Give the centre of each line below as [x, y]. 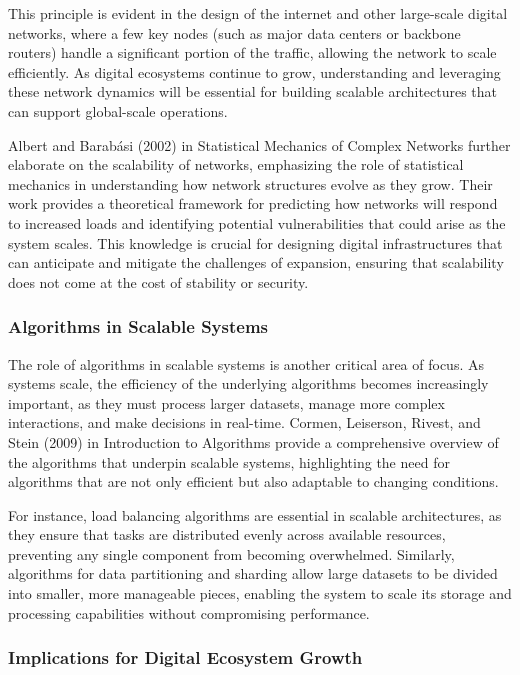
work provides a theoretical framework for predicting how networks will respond [253, 203]
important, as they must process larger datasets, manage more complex [226, 402]
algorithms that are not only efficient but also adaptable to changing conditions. [253, 481]
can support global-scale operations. [118, 110]
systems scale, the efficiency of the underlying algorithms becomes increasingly [248, 383]
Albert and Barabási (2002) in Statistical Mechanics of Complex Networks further [259, 144]
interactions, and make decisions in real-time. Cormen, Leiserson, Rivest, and [244, 422]
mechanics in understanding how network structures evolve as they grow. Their [250, 183]
